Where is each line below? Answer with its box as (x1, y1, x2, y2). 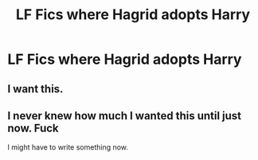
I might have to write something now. (7, 142, 129, 152)
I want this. (7, 82, 64, 96)
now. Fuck (7, 121, 59, 135)
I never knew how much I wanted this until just (7, 109, 242, 123)
